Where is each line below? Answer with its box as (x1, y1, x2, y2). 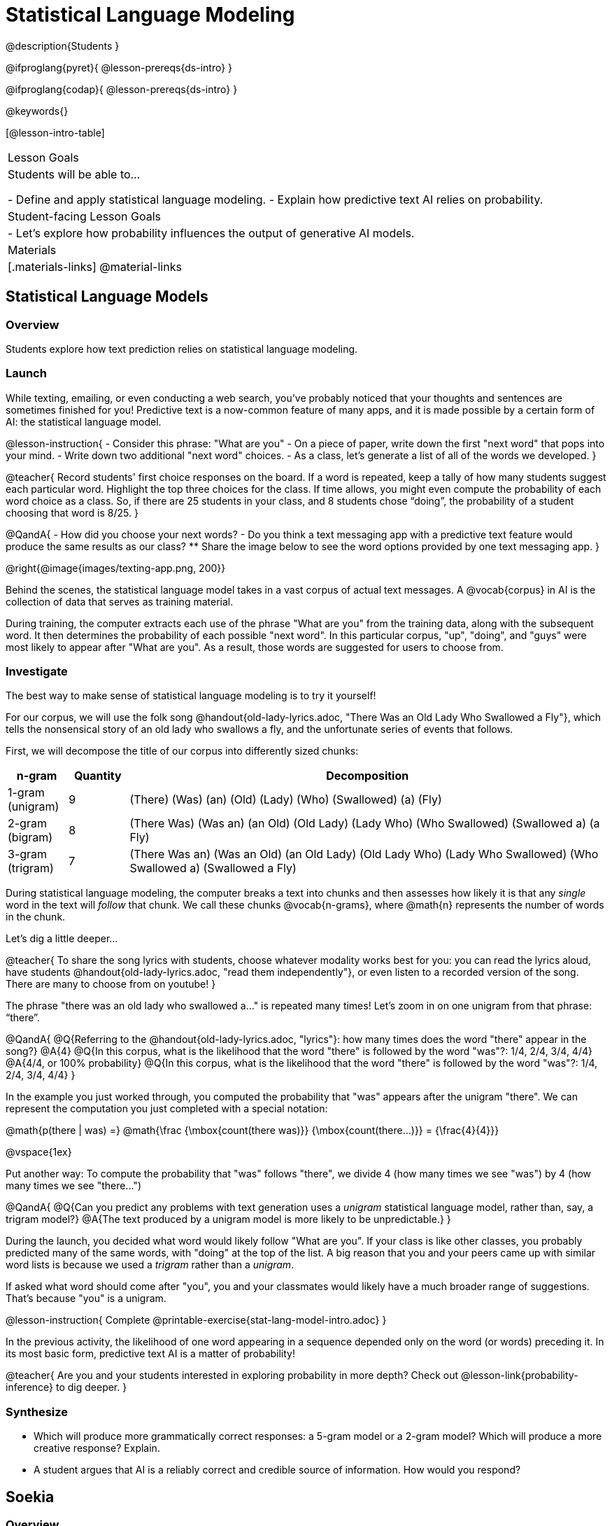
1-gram (8, 785, 45, 800)
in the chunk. (6, 911, 66, 923)
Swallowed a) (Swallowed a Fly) (129, 861, 297, 876)
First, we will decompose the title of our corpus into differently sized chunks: (6, 745, 359, 757)
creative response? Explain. (34, 1442, 160, 1455)
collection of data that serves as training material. (6, 595, 234, 608)
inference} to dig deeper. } (6, 1381, 127, 1394)
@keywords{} (6, 104, 69, 117)
